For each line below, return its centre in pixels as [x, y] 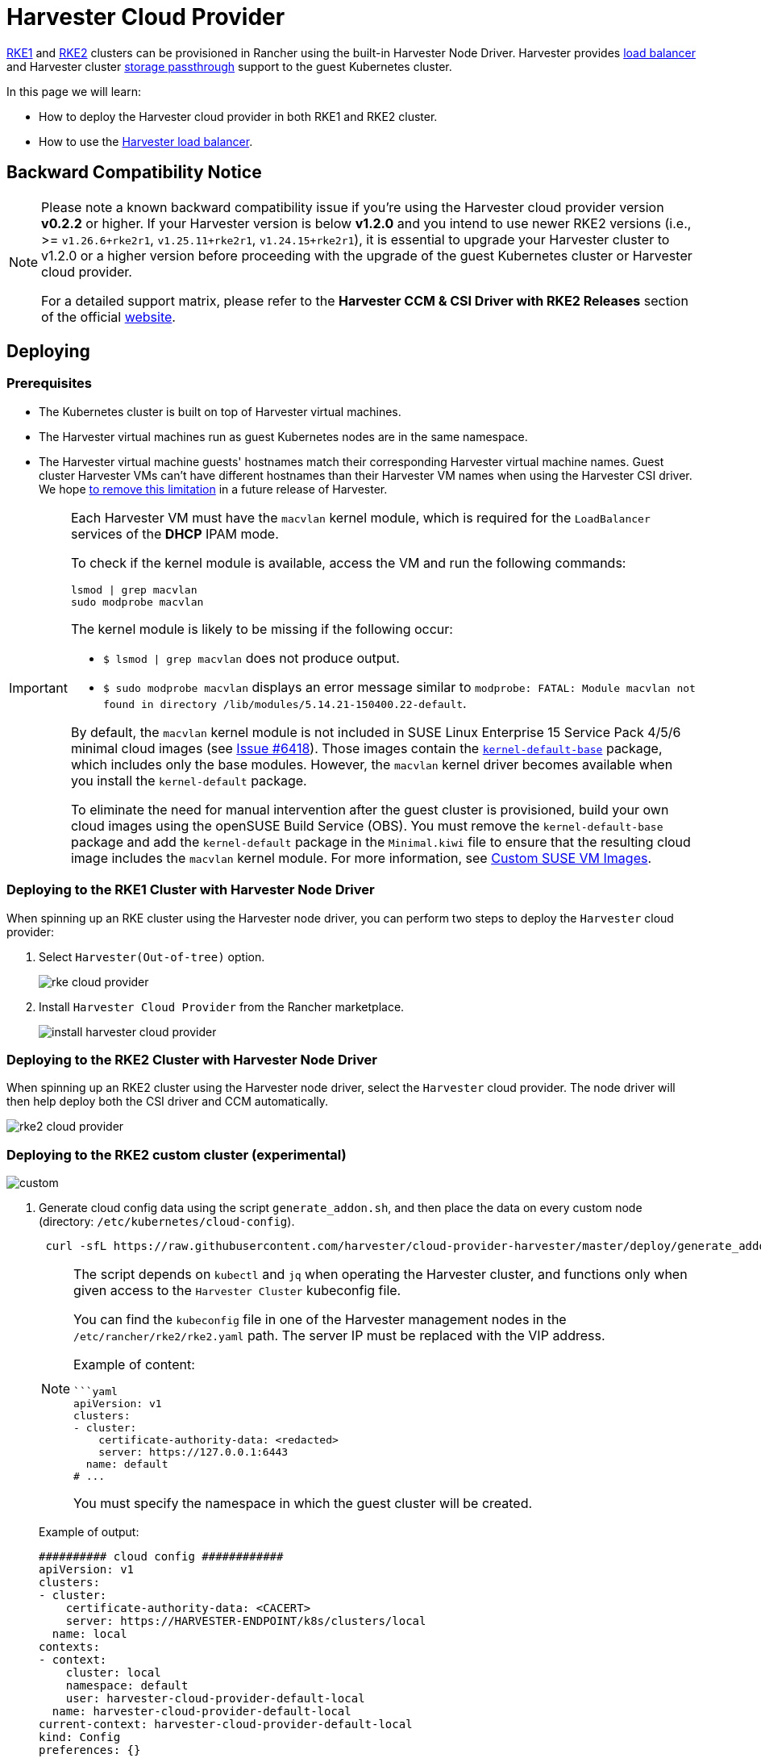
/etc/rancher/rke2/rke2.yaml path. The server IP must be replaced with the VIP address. [339, 1336]
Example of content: [134, 1365]
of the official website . [108, 317]
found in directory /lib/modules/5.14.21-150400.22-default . [285, 703]
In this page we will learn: [74, 91]
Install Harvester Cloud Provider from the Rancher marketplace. [222, 1006]
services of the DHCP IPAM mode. [175, 533]
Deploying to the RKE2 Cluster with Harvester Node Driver [192, 1059]
